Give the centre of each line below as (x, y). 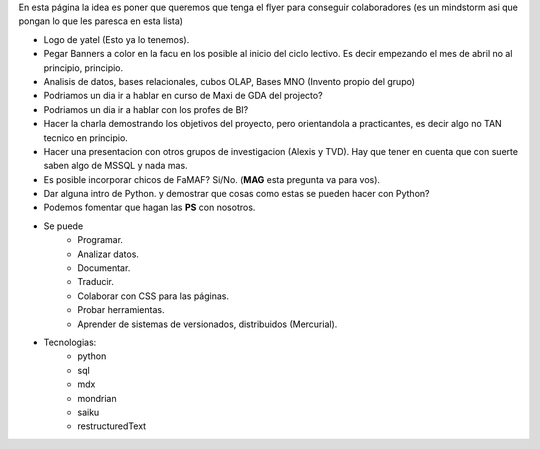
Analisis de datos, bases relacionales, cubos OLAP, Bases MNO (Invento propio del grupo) (229, 81)
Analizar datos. (108, 254)
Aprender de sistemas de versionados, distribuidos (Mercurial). (207, 324)
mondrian (97, 398)
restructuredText (112, 426)
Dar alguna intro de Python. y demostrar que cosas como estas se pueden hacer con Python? (236, 194)
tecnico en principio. (86, 137)
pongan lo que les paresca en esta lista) (101, 21)
